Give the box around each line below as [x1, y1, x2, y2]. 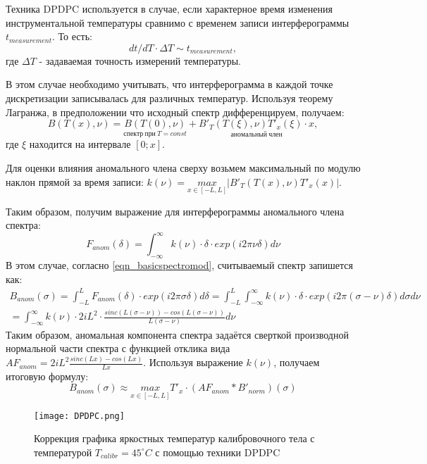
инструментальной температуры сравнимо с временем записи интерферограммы [6, 15, 349, 30]
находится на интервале [29, 137, 131, 151]
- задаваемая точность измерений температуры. [39, 53, 241, 68]
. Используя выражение [143, 355, 243, 370]
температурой [34, 444, 92, 459]
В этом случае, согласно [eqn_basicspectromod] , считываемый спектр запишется [6, 258, 354, 272]
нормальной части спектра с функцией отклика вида [6, 341, 230, 356]
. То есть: [52, 29, 92, 44]
